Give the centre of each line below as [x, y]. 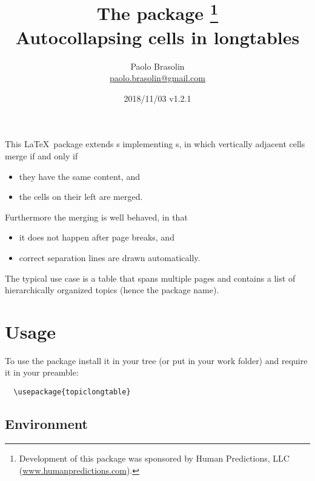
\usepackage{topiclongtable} [72, 392]
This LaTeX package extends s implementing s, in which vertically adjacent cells [155, 144]
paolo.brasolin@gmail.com [157, 78]
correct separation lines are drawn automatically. [110, 257]
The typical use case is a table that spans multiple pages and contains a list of [150, 278]
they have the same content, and [79, 176]
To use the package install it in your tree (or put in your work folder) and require [156, 360]
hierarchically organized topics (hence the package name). [112, 290]
